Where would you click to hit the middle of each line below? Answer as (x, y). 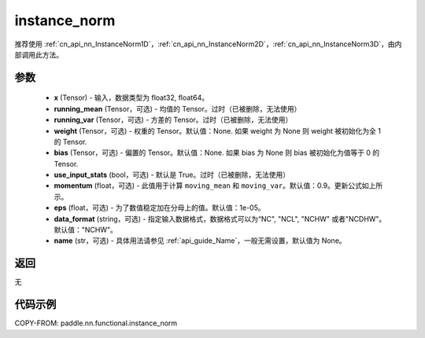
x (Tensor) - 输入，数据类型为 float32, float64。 (131, 97)
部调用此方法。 (39, 54)
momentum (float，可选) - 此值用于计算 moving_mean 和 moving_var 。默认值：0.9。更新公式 (208, 186)
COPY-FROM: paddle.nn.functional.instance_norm (96, 323)
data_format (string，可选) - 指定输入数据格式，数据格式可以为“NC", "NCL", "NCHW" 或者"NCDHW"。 (220, 219)
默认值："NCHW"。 (86, 230)
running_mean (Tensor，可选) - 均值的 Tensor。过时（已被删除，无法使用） (177, 108)
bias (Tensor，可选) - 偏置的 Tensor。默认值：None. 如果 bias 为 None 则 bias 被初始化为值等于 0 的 (217, 152)
